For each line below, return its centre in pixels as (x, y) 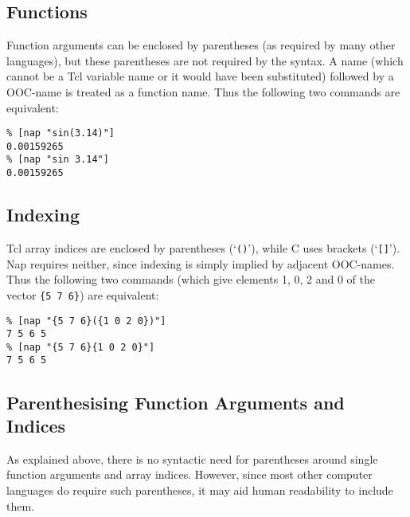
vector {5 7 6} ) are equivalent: (83, 294)
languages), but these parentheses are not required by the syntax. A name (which (205, 60)
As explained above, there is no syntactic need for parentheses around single (192, 458)
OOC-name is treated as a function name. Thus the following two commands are (203, 91)
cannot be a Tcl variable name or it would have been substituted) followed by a (200, 76)
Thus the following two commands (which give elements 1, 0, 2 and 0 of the (191, 279)
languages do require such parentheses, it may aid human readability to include (200, 490)
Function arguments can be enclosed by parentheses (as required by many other (201, 45)
